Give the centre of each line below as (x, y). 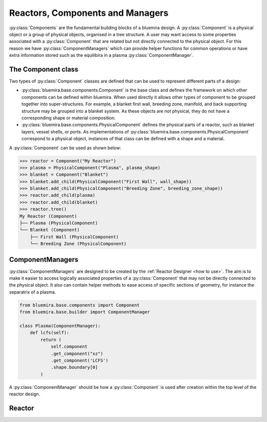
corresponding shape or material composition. (69, 118)
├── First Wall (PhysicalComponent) (74, 237)
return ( (51, 339)
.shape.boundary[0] (74, 367)
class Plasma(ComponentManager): (60, 326)
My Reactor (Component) (48, 216)
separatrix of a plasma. (33, 292)
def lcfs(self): (49, 333)
